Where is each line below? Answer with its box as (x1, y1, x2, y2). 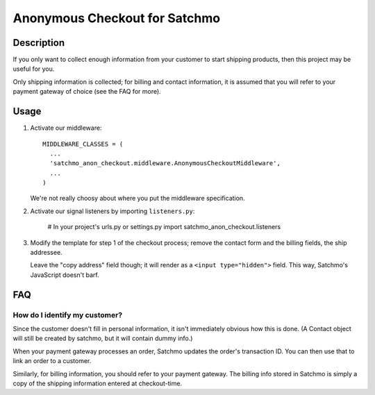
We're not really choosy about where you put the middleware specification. (30, 194, 246, 203)
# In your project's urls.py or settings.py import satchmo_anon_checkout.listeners (47, 223, 281, 231)
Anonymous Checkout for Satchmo (12, 10, 221, 26)
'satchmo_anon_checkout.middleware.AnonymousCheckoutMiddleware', (49, 160, 281, 167)
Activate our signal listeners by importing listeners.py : (30, 207, 195, 215)
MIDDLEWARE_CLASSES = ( (42, 140, 124, 148)
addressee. (30, 249, 62, 257)
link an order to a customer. (12, 357, 92, 365)
